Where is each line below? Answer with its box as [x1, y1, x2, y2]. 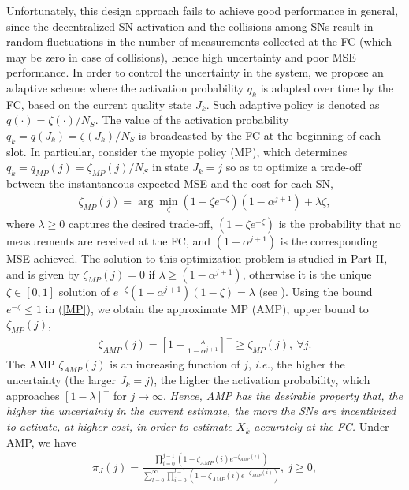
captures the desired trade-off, [68, 215, 214, 231]
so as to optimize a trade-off [225, 159, 362, 175]
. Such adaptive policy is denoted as [206, 95, 380, 112]
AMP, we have [6, 433, 76, 450]
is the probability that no [278, 215, 401, 231]
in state [152, 159, 189, 175]
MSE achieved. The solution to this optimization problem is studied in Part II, [6, 249, 388, 266]
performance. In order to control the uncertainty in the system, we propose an [6, 64, 384, 80]
